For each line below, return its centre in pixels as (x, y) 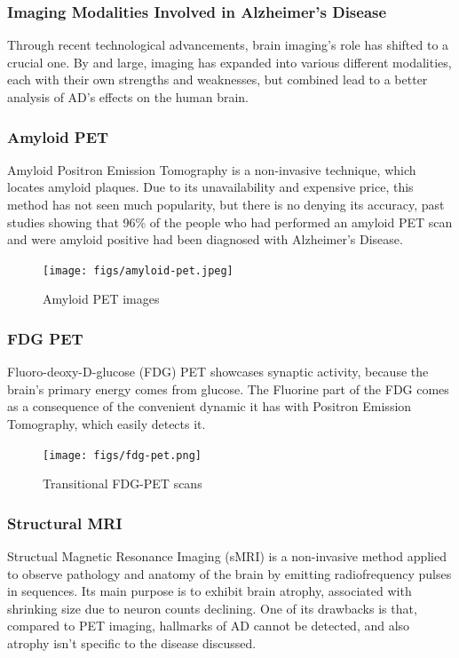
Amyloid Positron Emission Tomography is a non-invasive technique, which (212, 169)
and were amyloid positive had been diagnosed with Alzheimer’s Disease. (205, 239)
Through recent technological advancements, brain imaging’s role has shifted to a (228, 45)
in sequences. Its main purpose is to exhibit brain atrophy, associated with (210, 591)
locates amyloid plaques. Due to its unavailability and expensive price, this (210, 187)
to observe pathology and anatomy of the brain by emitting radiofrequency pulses (229, 573)
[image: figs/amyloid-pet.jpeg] (138, 270)
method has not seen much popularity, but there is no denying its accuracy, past (226, 204)
